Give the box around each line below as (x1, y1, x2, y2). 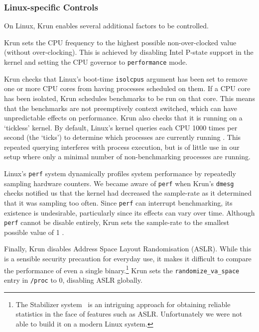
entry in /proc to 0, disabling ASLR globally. (4, 274, 142, 285)
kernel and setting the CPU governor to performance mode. (4, 57, 188, 67)
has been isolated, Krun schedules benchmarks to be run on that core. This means (4, 93, 255, 103)
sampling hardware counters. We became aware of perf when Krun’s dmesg (4, 178, 234, 188)
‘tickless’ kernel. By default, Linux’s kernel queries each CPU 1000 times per (4, 122, 238, 132)
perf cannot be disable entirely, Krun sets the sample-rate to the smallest (4, 217, 230, 227)
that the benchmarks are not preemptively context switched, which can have (4, 103, 238, 113)
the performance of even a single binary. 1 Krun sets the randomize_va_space (4, 263, 240, 275)
